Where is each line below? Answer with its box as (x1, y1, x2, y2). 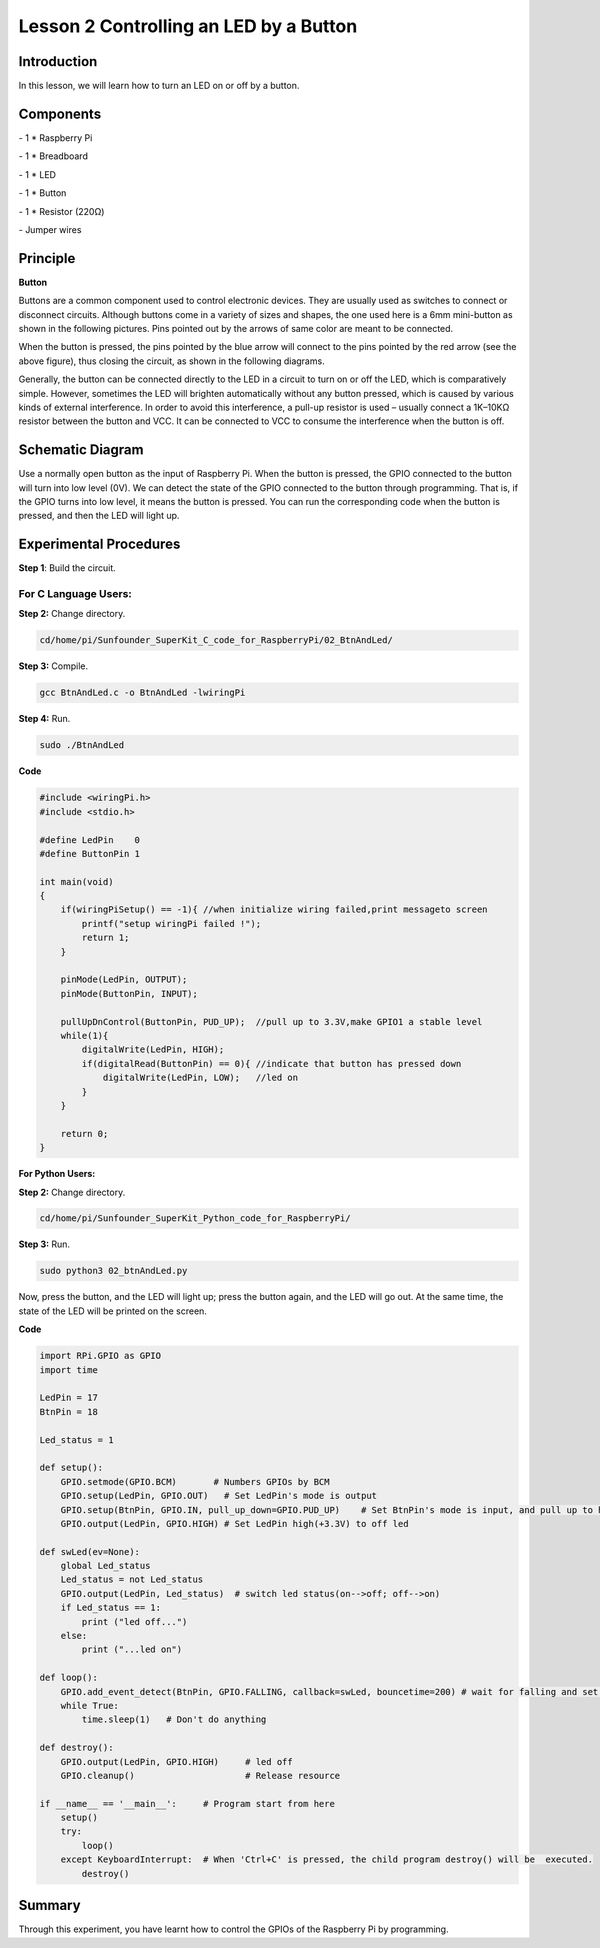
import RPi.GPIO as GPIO (39, 1350, 162, 1362)
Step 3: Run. (18, 1238, 70, 1250)
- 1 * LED (18, 168, 57, 180)
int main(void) (39, 876, 114, 887)
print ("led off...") (81, 1616, 188, 1627)
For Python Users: (18, 1168, 96, 1180)
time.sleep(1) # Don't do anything (81, 1714, 267, 1725)
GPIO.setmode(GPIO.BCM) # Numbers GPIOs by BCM (60, 1476, 330, 1487)
